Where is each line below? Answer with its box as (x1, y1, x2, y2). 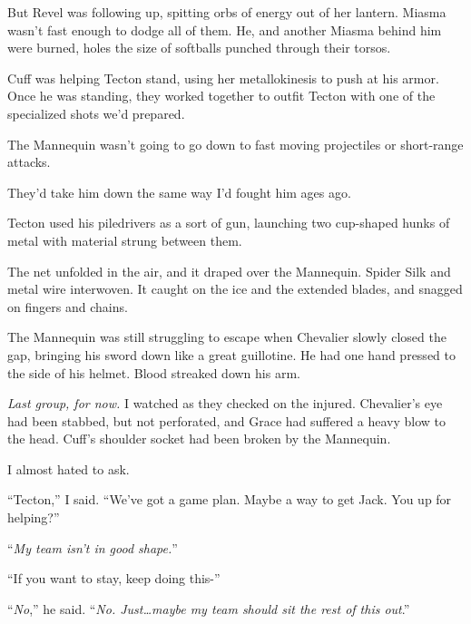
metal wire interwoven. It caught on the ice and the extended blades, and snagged (7, 279, 463, 298)
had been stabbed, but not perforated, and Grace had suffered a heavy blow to (7, 411, 446, 430)
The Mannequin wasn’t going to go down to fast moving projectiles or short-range (7, 134, 464, 153)
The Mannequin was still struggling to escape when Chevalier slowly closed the (7, 327, 446, 346)
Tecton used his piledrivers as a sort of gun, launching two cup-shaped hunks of (7, 213, 450, 232)
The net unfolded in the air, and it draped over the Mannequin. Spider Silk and (7, 261, 451, 280)
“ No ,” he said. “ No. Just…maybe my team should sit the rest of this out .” (7, 599, 410, 618)
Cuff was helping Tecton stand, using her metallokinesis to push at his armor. (7, 68, 439, 87)
